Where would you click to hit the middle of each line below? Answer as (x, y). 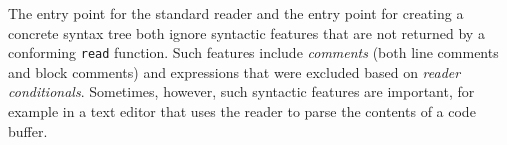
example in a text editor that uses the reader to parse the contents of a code (242, 111)
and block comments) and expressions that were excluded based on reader (234, 71)
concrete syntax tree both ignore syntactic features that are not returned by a (246, 32)
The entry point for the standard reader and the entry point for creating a (236, 13)
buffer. (28, 130)
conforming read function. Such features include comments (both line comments (253, 52)
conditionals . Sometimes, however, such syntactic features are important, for (241, 91)
